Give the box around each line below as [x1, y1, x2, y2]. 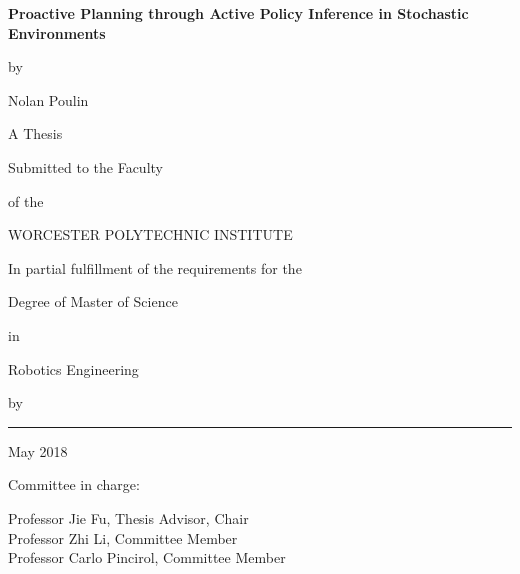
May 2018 [8, 440, 68, 461]
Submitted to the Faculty [8, 156, 163, 177]
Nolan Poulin [8, 89, 89, 110]
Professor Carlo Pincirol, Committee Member [8, 547, 286, 568]
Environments [8, 22, 106, 43]
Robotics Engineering [8, 358, 139, 379]
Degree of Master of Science [8, 291, 178, 312]
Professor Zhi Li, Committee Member [8, 527, 238, 548]
